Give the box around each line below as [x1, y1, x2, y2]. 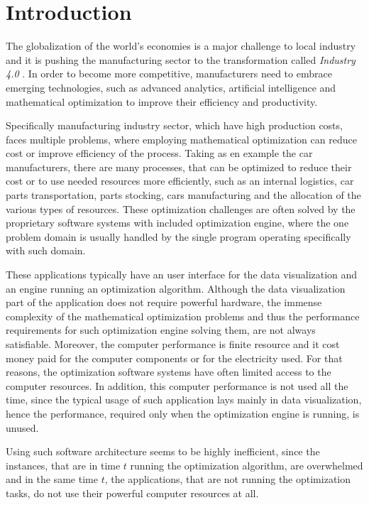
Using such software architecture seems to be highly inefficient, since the [6, 444, 320, 459]
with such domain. [6, 243, 86, 258]
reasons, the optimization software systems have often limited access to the [6, 364, 331, 379]
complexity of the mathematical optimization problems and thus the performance [6, 308, 360, 323]
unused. [6, 420, 39, 435]
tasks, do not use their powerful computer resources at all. [6, 485, 259, 500]
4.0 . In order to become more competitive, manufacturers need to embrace [6, 66, 332, 81]
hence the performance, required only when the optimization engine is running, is [6, 406, 360, 420]
